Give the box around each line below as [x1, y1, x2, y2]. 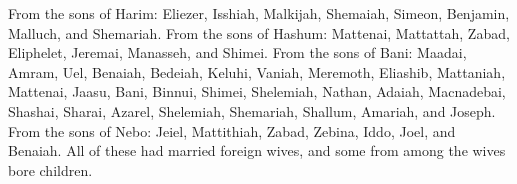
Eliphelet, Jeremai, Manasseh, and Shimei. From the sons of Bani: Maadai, [8, 42, 467, 63]
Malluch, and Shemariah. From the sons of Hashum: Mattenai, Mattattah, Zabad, [8, 22, 510, 43]
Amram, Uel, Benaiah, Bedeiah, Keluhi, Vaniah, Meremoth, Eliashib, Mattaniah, [8, 61, 506, 82]
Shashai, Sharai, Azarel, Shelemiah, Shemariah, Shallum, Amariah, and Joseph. [8, 100, 496, 121]
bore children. [8, 159, 93, 180]
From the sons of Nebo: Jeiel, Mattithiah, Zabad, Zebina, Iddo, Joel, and [8, 120, 456, 141]
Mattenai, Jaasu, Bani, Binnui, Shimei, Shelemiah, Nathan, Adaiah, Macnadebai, [8, 81, 506, 102]
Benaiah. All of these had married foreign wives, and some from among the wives [8, 140, 506, 161]
